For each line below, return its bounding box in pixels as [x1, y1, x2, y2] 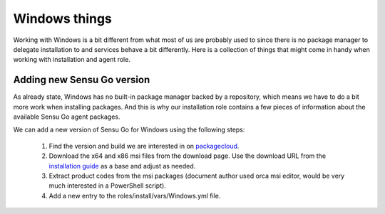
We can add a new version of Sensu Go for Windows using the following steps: [13, 125, 245, 134]
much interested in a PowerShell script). [48, 181, 167, 190]
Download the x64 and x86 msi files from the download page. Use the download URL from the [48, 151, 327, 160]
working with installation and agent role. [13, 55, 131, 64]
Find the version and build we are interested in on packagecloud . [48, 141, 240, 150]
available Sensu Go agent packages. [13, 112, 120, 121]
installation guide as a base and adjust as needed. [48, 161, 196, 170]
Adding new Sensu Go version [13, 74, 150, 86]
